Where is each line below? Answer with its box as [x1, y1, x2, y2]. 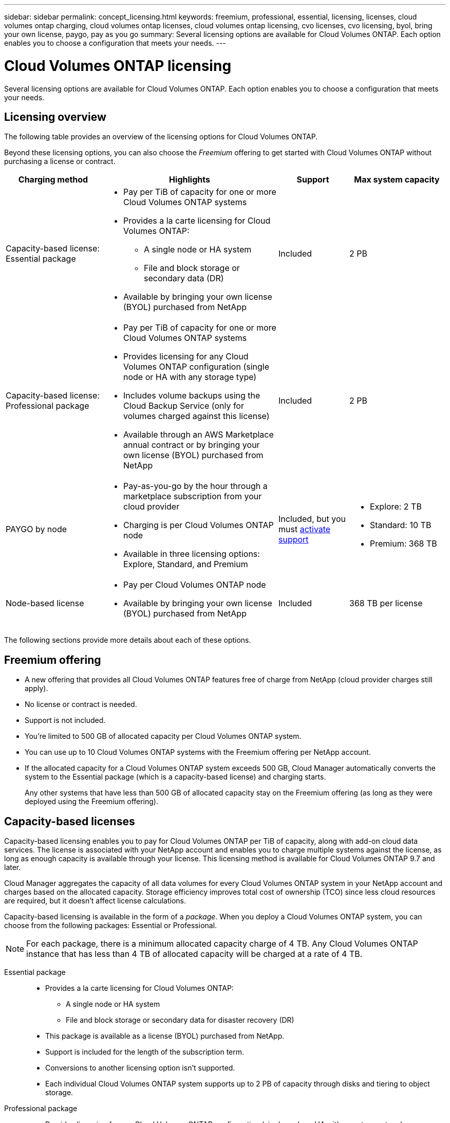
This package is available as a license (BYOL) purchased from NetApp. [45, 1031, 285, 1041]
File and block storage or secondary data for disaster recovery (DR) [66, 1016, 294, 1025]
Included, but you [278, 514, 346, 524]
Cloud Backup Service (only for [123, 401, 244, 411]
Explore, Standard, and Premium [123, 559, 248, 570]
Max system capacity [354, 174, 440, 185]
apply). [25, 684, 48, 693]
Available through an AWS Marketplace [123, 429, 274, 440]
